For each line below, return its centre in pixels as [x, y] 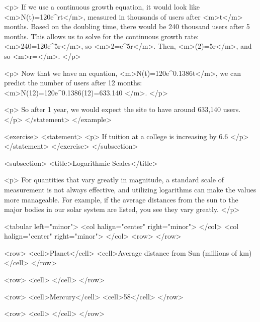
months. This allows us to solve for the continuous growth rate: [102, 36]
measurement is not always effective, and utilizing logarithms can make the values [130, 189]
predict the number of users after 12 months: [73, 83]
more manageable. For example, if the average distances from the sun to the [121, 199]
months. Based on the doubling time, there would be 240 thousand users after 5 [127, 26]
